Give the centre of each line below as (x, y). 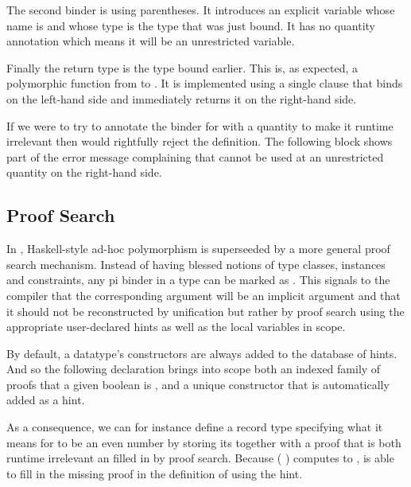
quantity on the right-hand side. (84, 172)
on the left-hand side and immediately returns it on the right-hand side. (182, 98)
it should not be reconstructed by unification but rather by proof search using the (205, 311)
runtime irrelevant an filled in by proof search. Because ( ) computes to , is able (200, 458)
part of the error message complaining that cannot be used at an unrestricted (195, 156)
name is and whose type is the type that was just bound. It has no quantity (191, 25)
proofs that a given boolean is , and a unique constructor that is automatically (198, 384)
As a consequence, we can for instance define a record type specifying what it (195, 427)
